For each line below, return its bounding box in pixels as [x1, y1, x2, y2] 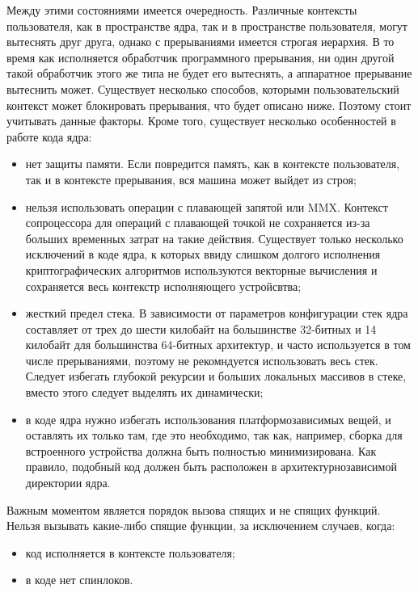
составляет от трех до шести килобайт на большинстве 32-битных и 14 [25, 320, 377, 337]
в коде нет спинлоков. [25, 571, 133, 588]
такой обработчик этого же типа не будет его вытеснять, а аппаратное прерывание [6, 65, 412, 82]
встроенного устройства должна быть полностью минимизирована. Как [25, 442, 377, 459]
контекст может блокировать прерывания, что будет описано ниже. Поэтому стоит [6, 96, 412, 113]
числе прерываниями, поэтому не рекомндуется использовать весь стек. [25, 351, 378, 368]
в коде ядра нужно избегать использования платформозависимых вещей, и [25, 410, 391, 427]
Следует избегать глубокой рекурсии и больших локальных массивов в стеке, [25, 368, 407, 385]
